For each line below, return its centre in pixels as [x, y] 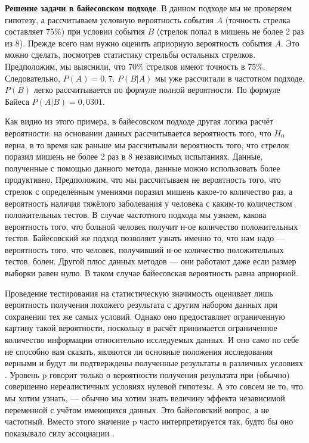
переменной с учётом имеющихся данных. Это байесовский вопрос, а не [137, 409]
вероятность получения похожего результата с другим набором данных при [141, 305]
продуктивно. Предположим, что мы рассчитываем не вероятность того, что [143, 180]
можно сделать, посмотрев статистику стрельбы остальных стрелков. [130, 54]
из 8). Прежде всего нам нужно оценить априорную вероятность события [138, 43]
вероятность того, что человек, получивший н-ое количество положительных [144, 249]
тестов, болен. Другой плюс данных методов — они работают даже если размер [151, 261]
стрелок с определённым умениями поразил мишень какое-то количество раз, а [149, 191]
